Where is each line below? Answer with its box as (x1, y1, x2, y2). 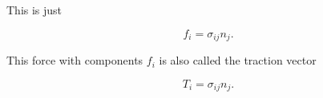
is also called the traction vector (159, 52, 317, 69)
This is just (6, 2, 63, 18)
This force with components (6, 52, 143, 69)
